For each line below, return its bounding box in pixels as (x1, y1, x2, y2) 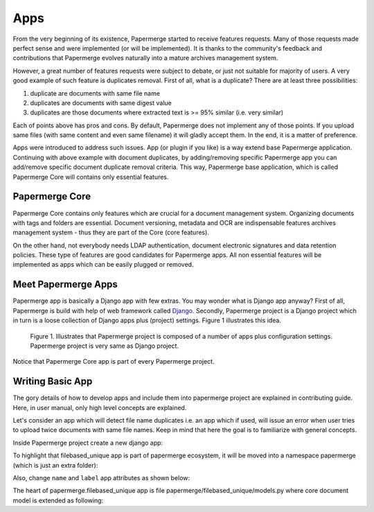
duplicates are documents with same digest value (30, 98, 172, 107)
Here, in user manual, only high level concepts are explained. (12, 403, 187, 412)
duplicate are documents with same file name (30, 89, 161, 97)
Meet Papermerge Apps (12, 279, 118, 290)
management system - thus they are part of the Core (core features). (12, 229, 209, 237)
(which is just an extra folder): (12, 461, 98, 469)
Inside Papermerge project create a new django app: (12, 439, 163, 447)
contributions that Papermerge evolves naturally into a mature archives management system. (12, 54, 278, 62)
